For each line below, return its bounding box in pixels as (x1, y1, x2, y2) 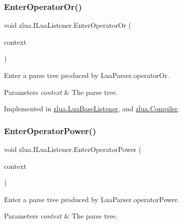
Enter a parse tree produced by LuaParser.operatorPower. (4, 194, 180, 204)
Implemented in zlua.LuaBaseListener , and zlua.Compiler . (4, 103, 180, 114)
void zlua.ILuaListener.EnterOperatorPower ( (4, 144, 141, 154)
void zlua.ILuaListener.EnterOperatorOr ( (4, 20, 132, 30)
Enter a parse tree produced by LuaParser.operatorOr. (4, 70, 170, 80)
